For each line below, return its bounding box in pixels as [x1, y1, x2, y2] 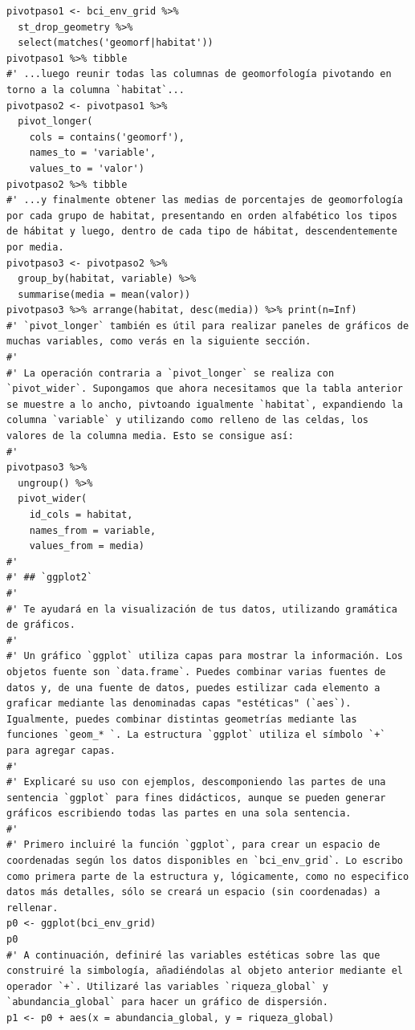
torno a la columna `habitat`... [6, 83, 185, 96]
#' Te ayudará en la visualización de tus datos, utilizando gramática [6, 603, 397, 615]
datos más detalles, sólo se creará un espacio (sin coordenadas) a [6, 886, 380, 898]
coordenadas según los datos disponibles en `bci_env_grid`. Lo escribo [6, 855, 403, 867]
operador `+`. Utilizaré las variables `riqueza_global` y [6, 980, 328, 992]
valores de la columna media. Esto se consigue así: [6, 430, 294, 442]
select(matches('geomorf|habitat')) [18, 37, 214, 49]
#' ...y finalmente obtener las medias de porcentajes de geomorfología [6, 194, 403, 206]
